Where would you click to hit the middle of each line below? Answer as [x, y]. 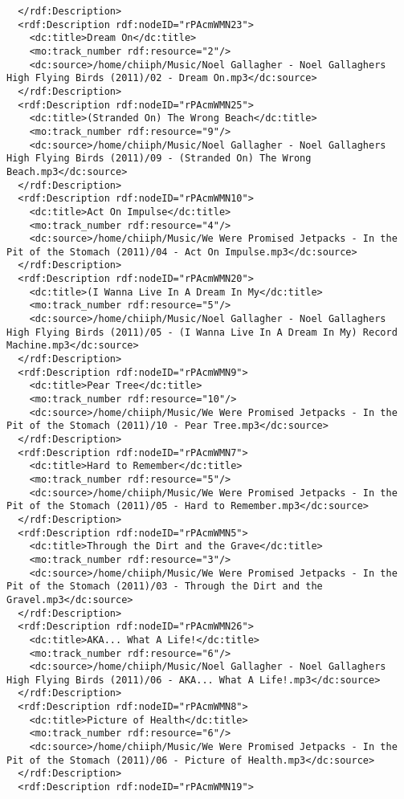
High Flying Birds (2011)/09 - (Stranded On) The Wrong [159, 159]
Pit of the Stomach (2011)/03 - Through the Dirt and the [165, 587]
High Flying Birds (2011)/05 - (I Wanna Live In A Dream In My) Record [202, 332]
